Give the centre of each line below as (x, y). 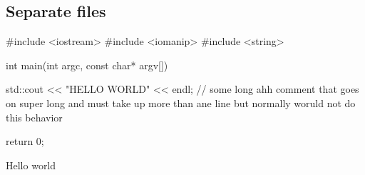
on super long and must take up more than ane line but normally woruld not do (181, 102)
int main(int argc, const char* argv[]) (87, 65)
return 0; (25, 141)
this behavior (34, 117)
